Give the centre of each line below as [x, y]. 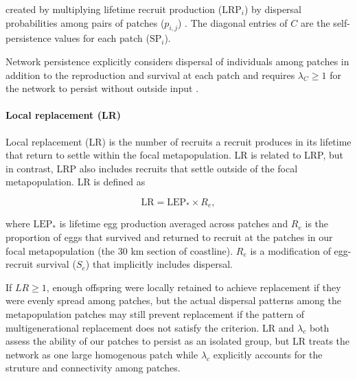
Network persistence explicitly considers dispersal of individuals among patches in [177, 61]
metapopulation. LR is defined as [76, 182]
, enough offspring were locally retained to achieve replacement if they [194, 287]
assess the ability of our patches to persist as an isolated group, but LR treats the [178, 341]
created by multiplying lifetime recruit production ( [114, 9]
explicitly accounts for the [268, 354]
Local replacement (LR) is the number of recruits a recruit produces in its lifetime [178, 141]
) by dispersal [273, 9]
